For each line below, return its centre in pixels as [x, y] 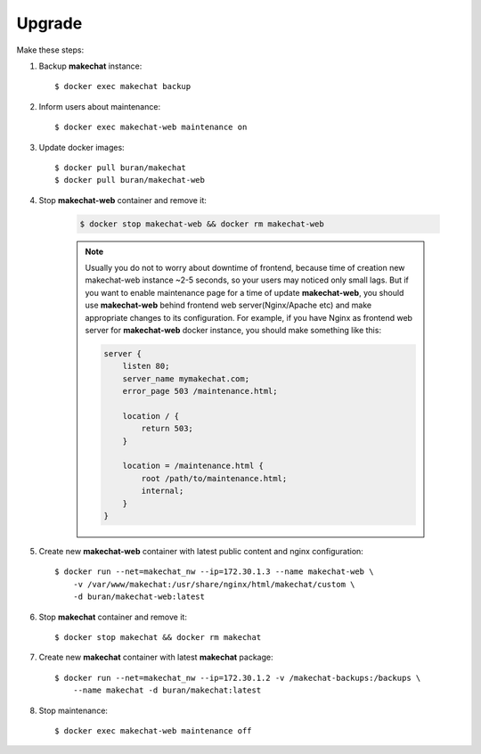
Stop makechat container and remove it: [113, 617]
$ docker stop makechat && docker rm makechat [158, 637]
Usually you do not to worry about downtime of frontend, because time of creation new [245, 268]
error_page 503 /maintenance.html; [200, 391]
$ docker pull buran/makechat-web [130, 180]
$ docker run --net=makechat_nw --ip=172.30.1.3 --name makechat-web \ [214, 572]
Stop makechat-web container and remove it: [122, 200]
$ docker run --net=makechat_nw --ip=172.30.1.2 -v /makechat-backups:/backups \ [238, 678]
